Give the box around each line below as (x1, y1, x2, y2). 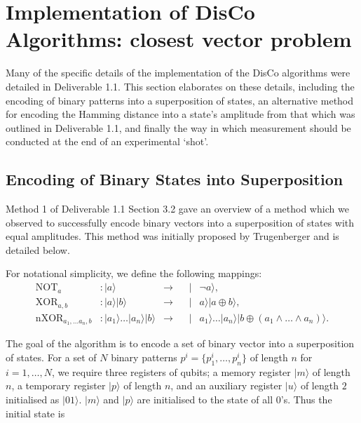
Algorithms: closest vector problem (6, 25, 352, 53)
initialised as (6, 392, 60, 407)
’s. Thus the (280, 392, 332, 407)
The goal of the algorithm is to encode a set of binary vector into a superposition (6, 336, 355, 351)
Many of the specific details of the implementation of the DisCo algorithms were (6, 65, 350, 80)
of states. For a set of (6, 350, 97, 365)
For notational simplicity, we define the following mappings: (6, 266, 262, 281)
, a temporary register (11, 378, 106, 393)
